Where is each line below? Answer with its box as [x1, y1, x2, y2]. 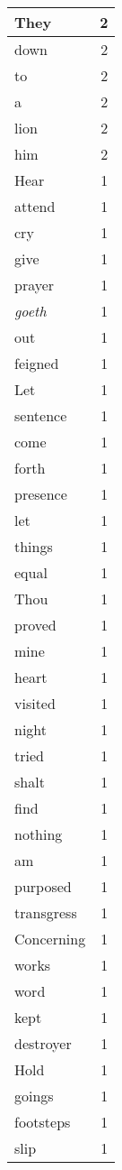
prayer [14, 274, 55, 295]
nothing [14, 824, 63, 844]
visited [14, 693, 56, 714]
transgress [14, 902, 77, 923]
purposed [14, 876, 72, 897]
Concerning [14, 928, 86, 949]
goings [14, 1085, 54, 1106]
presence [14, 484, 67, 504]
